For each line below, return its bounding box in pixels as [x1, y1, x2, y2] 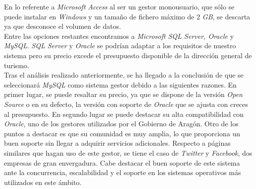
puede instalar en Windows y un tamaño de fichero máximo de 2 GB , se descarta [4, 11, 251, 21]
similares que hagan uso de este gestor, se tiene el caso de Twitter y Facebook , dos [4, 147, 253, 158]
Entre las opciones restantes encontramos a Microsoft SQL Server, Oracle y [4, 30, 234, 41]
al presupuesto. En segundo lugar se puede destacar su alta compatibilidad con [4, 108, 244, 119]
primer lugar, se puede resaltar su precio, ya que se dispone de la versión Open [4, 89, 243, 99]
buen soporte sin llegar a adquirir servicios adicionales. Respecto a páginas [4, 138, 231, 148]
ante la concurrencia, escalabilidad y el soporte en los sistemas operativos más [4, 167, 241, 178]
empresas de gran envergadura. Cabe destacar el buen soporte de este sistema [4, 157, 240, 168]
